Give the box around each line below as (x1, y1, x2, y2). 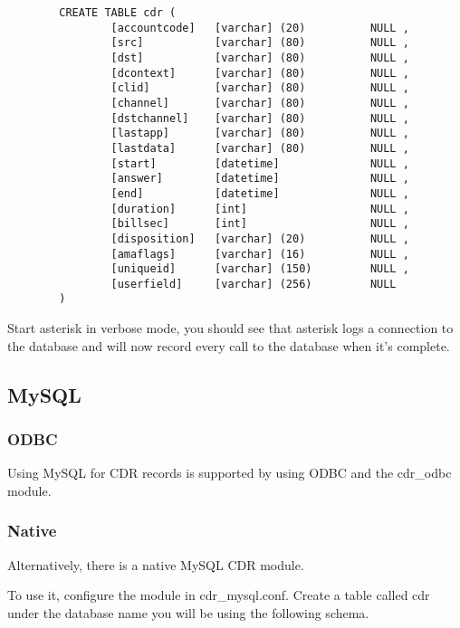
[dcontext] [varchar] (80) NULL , (110, 66, 409, 80)
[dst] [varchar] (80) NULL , (110, 51, 409, 64)
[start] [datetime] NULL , (110, 157, 409, 170)
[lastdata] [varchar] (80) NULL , (110, 141, 409, 155)
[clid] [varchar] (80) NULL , (110, 81, 409, 95)
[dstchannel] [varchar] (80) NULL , (110, 111, 409, 125)
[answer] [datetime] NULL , (110, 172, 409, 186)
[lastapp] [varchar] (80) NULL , (110, 127, 409, 140)
